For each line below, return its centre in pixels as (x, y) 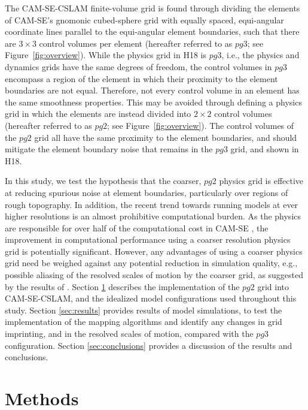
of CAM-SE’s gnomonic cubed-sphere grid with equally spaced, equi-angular (144, 19)
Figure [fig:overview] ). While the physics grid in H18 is (106, 55)
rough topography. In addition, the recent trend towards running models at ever (152, 204)
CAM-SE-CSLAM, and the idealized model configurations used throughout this (151, 298)
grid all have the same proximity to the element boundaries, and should (166, 137)
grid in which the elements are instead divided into (98, 114)
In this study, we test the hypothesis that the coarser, (103, 181)
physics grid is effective (261, 181)
